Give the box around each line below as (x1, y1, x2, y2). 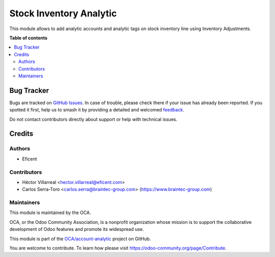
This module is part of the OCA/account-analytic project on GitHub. (9, 236, 151, 242)
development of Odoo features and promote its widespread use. (9, 226, 144, 232)
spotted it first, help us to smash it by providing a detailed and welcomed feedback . (9, 107, 184, 113)
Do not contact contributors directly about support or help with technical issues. (9, 116, 178, 122)
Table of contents (9, 35, 48, 41)
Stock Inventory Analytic (9, 8, 117, 19)
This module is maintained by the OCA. (9, 209, 91, 216)
